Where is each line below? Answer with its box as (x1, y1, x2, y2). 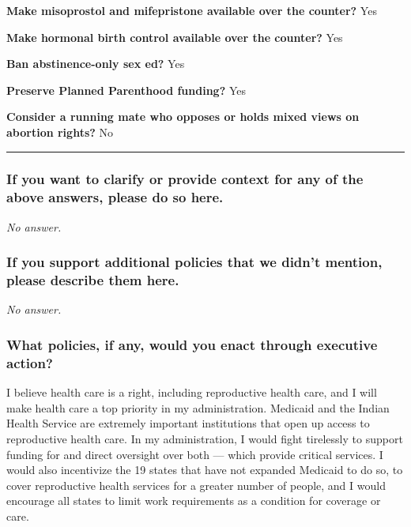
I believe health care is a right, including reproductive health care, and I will (6, 384, 377, 401)
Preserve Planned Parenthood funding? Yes (6, 81, 247, 98)
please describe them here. (6, 270, 179, 290)
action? (6, 352, 53, 372)
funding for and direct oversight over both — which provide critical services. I (6, 446, 383, 462)
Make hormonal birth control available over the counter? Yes (6, 28, 343, 45)
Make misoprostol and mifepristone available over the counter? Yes (6, 2, 377, 18)
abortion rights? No (6, 123, 114, 140)
